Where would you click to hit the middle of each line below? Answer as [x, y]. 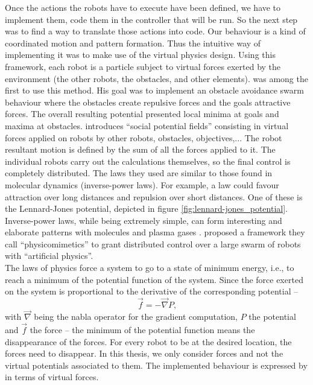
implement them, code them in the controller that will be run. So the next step [151, 19]
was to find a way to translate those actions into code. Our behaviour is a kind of [155, 31]
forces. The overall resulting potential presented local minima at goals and [142, 114]
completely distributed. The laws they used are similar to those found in [139, 173]
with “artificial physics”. [49, 256]
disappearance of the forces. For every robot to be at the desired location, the [148, 341]
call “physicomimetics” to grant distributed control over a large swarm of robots [153, 243]
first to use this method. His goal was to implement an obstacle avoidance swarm [154, 90]
